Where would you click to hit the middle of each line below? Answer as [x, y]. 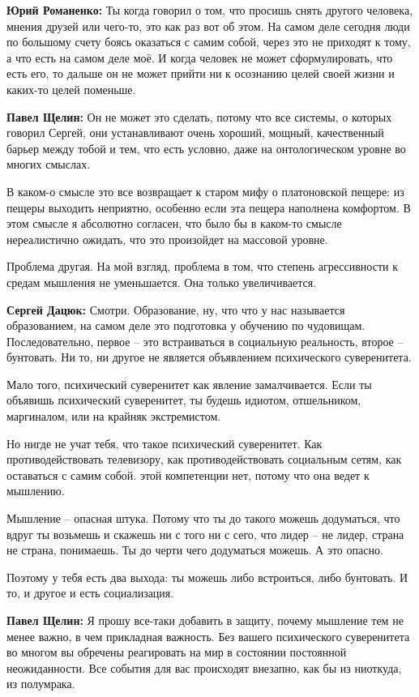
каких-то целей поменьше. [71, 89]
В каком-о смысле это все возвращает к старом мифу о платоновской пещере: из [205, 191]
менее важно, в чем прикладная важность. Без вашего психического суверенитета [208, 636]
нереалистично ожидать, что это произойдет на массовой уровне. [167, 239]
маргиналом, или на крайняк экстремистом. [114, 416]
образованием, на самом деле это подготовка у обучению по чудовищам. [186, 325]
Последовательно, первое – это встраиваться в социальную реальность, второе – [205, 341]
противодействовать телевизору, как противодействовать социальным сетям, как [204, 459]
